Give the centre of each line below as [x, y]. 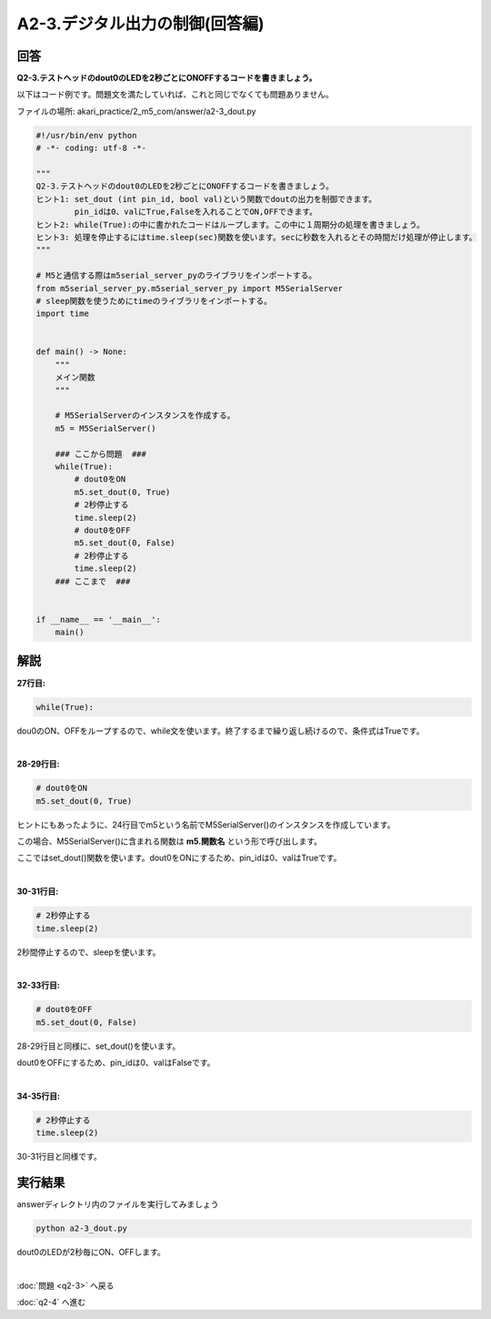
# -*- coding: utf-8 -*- [91, 148]
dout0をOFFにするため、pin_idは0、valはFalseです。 [116, 1063]
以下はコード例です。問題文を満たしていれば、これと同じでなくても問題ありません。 [175, 95]
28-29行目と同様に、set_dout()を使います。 [99, 1046]
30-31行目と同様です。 [59, 1157]
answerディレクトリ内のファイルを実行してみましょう [118, 1204]
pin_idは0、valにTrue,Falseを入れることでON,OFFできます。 [196, 212]
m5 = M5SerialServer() [105, 428]
